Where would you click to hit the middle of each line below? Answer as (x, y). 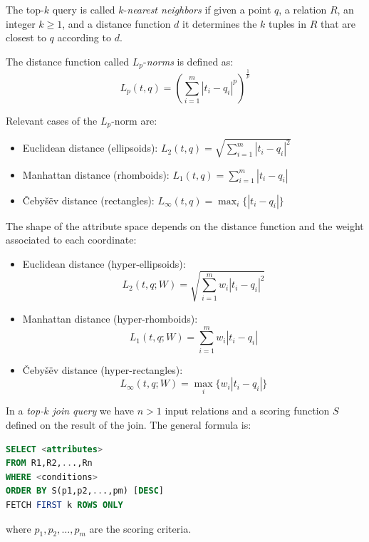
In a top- (25, 411)
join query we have (93, 411)
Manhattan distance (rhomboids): (96, 174)
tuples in (287, 23)
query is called (84, 9)
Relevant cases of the (52, 120)
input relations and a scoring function (247, 411)
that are (338, 23)
